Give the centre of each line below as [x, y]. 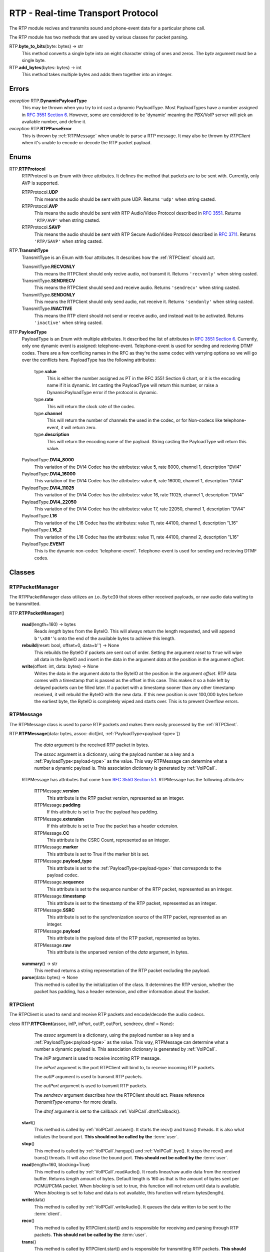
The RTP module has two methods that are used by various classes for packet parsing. [99, 37]
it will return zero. [79, 427]
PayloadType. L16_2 [42, 530]
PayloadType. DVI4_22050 [49, 502]
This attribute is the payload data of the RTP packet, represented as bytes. [123, 938]
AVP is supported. [40, 183]
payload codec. [63, 875]
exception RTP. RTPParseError [40, 129]
